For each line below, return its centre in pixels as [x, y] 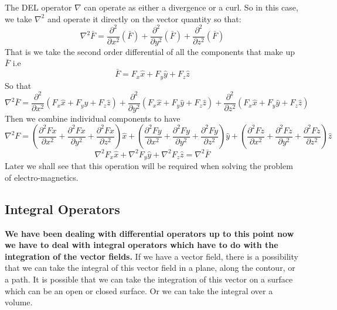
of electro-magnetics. [42, 177]
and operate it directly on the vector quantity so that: [144, 18]
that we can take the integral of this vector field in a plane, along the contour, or [150, 268]
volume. [19, 302]
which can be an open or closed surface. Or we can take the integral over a [139, 290]
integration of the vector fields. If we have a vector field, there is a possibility [152, 256]
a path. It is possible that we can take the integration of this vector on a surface [149, 279]
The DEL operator [38, 7]
